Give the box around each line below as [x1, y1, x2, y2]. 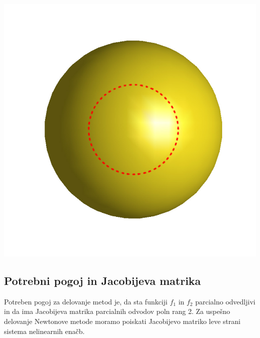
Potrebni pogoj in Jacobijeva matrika [4, 272, 201, 288]
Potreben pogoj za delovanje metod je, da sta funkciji [4, 296, 167, 306]
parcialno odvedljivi [195, 296, 255, 306]
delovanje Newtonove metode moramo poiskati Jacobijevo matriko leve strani [4, 315, 240, 326]
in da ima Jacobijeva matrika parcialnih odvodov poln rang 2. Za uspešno [4, 306, 230, 316]
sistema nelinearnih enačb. [4, 325, 85, 336]
